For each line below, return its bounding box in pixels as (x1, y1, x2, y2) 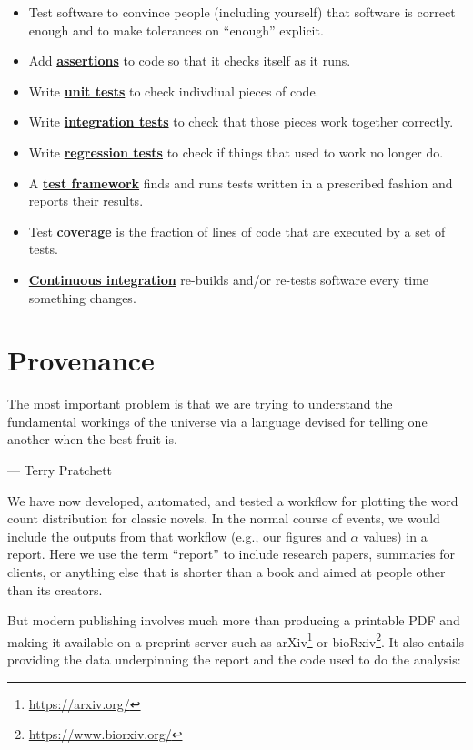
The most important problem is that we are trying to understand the (7, 394, 393, 413)
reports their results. (28, 191, 144, 210)
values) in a (363, 526, 428, 545)
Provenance (7, 341, 155, 379)
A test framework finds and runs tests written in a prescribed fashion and (28, 173, 453, 192)
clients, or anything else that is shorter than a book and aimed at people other (7, 562, 446, 581)
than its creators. (7, 580, 103, 599)
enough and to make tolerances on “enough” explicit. (28, 20, 324, 39)
